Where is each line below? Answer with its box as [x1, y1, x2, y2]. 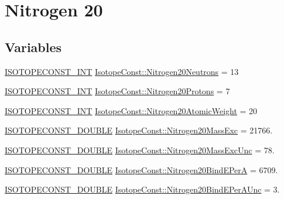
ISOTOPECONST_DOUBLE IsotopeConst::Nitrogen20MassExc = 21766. [5, 124, 273, 136]
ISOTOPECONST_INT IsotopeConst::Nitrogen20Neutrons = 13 [5, 65, 239, 77]
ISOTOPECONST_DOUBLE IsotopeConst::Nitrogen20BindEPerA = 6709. [5, 163, 278, 176]
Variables [5, 37, 62, 56]
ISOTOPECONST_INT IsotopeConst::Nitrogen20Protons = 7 [5, 85, 230, 97]
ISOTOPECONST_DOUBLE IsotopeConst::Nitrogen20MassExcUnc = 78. [5, 143, 275, 156]
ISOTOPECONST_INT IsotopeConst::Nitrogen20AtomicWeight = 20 [5, 104, 258, 116]
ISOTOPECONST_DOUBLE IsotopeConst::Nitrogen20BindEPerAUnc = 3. [5, 183, 280, 195]
